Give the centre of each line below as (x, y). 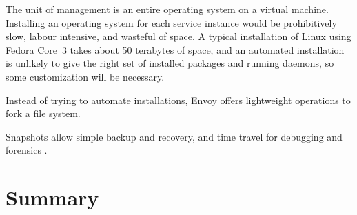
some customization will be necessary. (85, 76)
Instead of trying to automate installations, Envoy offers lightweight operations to (178, 100)
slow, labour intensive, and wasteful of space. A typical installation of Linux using (178, 36)
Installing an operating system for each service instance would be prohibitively (171, 22)
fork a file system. (43, 113)
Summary (52, 197)
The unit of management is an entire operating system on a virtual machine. (167, 9)
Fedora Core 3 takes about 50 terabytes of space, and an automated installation (175, 49)
